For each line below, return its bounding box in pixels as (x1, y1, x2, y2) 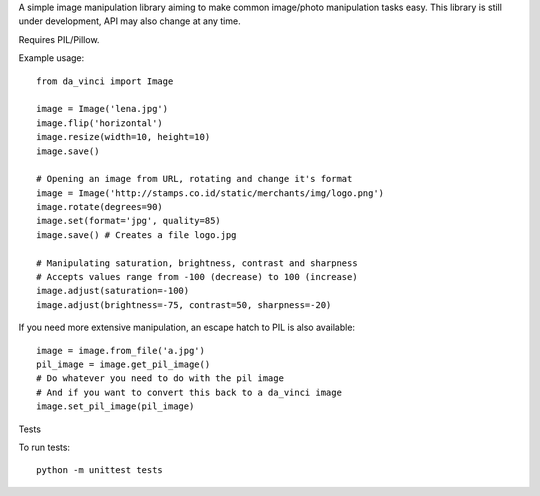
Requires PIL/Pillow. (18, 33, 100, 45)
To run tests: (18, 441, 70, 453)
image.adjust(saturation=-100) (36, 285, 190, 297)
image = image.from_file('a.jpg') (36, 345, 205, 356)
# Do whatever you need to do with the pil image (36, 373, 285, 384)
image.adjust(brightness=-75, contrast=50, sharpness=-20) (36, 299, 332, 310)
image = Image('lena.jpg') (36, 103, 169, 115)
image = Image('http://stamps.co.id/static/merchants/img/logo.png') (36, 187, 385, 199)
